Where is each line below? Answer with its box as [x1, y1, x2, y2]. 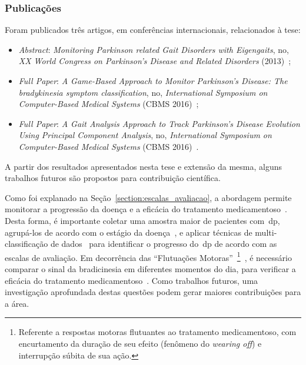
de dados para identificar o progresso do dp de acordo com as [50, 237, 277, 250]
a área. [5, 297, 29, 309]
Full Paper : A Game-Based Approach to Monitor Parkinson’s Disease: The [18, 75, 288, 86]
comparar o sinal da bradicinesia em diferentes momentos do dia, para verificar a [5, 262, 296, 274]
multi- [255, 226, 277, 238]
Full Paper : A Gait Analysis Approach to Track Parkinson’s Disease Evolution [18, 117, 300, 129]
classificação [5, 237, 48, 250]
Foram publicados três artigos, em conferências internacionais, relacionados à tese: [5, 24, 301, 36]
